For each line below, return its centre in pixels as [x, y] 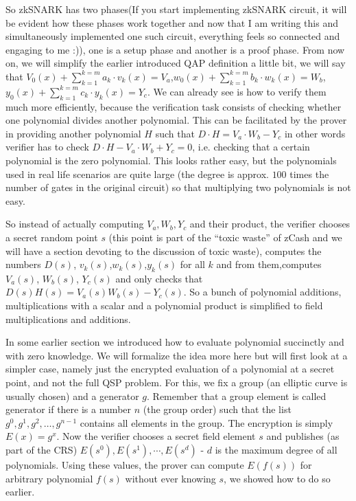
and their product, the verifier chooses [270, 224]
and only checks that [159, 278]
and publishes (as [303, 436]
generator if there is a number [69, 409]
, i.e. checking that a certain [251, 147]
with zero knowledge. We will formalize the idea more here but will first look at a [177, 355]
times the [309, 174]
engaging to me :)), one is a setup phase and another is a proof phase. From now [175, 49]
